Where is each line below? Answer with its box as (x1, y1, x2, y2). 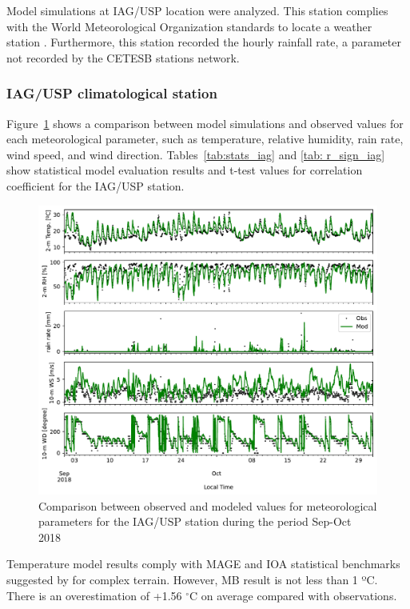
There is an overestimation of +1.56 (6, 587, 182, 603)
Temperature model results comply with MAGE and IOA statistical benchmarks (6, 555, 400, 572)
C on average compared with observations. (189, 587, 397, 603)
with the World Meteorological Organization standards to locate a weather (6, 18, 372, 34)
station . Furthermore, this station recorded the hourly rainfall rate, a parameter (6, 34, 401, 50)
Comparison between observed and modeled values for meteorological (38, 497, 377, 514)
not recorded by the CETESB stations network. (6, 49, 240, 66)
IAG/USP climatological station (6, 83, 217, 103)
